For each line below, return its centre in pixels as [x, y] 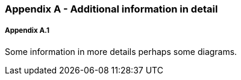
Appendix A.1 [27, 31]
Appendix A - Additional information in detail [111, 9]
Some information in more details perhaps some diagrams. [121, 51]
